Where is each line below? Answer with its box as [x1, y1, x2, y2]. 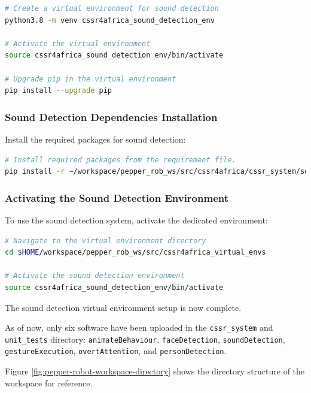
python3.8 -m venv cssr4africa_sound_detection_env [5, 16, 215, 25]
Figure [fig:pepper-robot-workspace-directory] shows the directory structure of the [5, 365, 305, 377]
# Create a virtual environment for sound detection [5, 4, 219, 13]
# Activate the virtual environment [5, 39, 151, 48]
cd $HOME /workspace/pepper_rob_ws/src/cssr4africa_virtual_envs [5, 248, 266, 257]
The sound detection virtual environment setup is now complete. [5, 301, 242, 313]
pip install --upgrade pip [5, 86, 112, 95]
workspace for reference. [5, 376, 93, 389]
